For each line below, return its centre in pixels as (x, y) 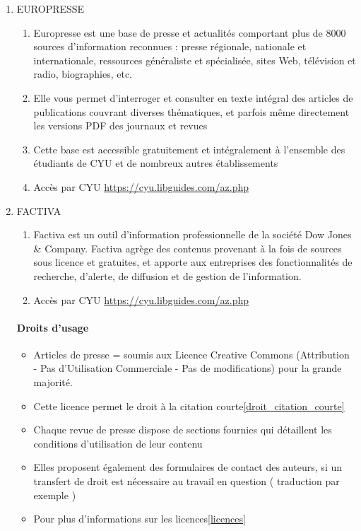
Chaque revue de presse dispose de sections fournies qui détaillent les (183, 430)
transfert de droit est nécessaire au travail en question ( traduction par (187, 481)
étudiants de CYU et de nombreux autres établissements (156, 163)
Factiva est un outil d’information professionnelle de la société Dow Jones (193, 234)
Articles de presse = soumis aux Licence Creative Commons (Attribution (191, 354)
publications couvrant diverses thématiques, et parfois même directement (191, 111)
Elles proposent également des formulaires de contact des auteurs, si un (188, 467)
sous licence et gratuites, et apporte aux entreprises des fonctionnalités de (193, 262)
